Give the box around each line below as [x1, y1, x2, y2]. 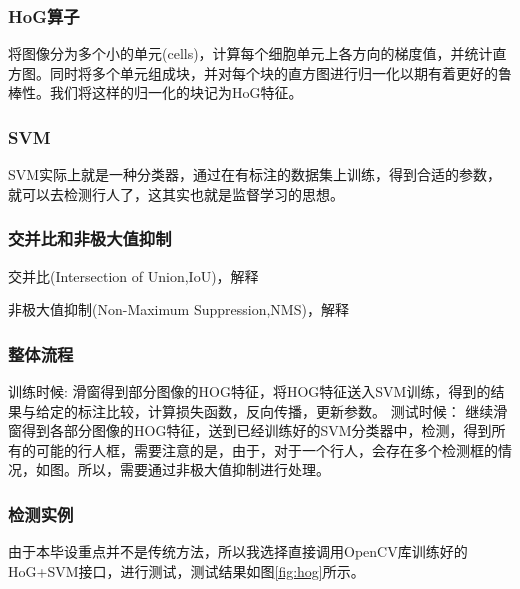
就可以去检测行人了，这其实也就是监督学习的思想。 [8, 183, 344, 204]
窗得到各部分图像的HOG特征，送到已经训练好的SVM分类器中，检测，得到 [8, 420, 492, 441]
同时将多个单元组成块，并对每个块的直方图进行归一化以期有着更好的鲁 [49, 62, 512, 83]
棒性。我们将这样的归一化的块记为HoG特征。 [8, 82, 303, 103]
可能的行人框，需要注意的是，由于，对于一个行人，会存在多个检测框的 [35, 439, 498, 460]
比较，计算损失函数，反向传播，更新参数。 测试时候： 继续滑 [105, 400, 508, 421]
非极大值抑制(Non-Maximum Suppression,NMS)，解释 [8, 299, 349, 320]
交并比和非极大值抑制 [8, 226, 172, 251]
